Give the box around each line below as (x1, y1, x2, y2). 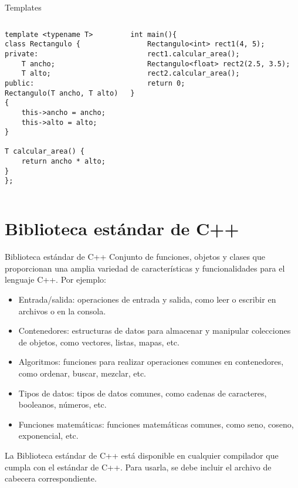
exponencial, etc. (18, 429, 79, 442)
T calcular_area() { (5, 147, 85, 156)
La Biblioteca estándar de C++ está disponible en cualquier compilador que (5, 449, 279, 461)
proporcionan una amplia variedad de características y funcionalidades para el (5, 262, 285, 274)
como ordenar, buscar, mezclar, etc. (18, 367, 147, 379)
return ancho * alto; (21, 157, 106, 166)
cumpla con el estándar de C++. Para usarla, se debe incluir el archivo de (5, 460, 272, 473)
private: (5, 49, 39, 58)
